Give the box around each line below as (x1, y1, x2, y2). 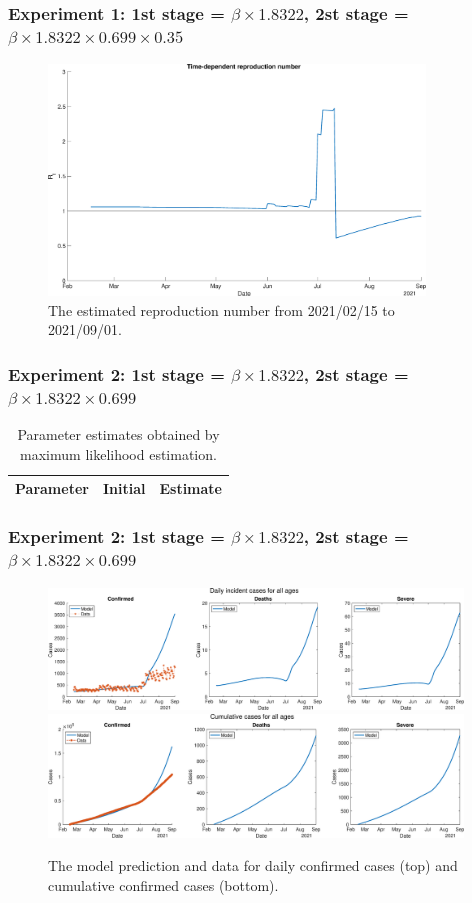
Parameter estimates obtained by (17, 424, 220, 445)
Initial (102, 478, 146, 499)
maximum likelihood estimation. (20, 443, 217, 464)
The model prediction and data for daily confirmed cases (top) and (48, 855, 458, 876)
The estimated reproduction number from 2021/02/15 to (48, 299, 395, 320)
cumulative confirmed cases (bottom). (48, 875, 279, 896)
